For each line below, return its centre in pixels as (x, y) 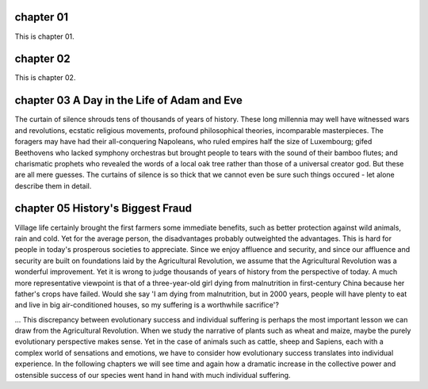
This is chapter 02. (45, 78)
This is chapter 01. (44, 36)
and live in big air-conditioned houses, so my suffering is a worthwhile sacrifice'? (147, 305)
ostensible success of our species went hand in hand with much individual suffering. (153, 375)
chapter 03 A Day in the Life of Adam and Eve (129, 100)
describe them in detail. (53, 185)
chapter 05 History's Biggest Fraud (103, 209)
